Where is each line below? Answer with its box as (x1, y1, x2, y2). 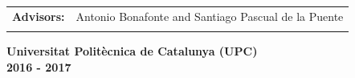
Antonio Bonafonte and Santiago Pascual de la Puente (75, 7, 344, 24)
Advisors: (12, 7, 65, 24)
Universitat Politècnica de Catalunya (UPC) (6, 43, 258, 60)
